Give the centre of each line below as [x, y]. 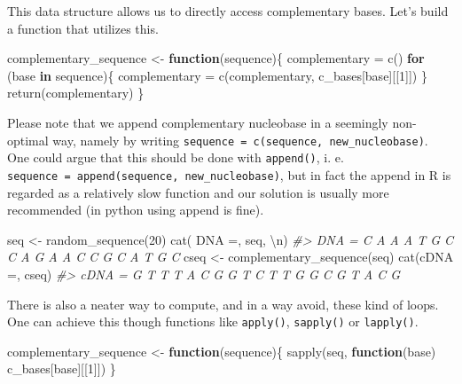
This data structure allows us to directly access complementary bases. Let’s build [228, 11]
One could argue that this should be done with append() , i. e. [176, 157]
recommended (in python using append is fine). [136, 210]
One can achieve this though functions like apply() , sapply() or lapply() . [213, 321]
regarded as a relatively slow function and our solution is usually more [198, 192]
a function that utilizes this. [83, 28]
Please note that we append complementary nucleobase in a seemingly [198, 122]
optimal [28, 140]
